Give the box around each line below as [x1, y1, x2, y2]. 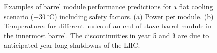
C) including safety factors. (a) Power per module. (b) [49, 11, 214, 21]
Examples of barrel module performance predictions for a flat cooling [4, 1, 213, 11]
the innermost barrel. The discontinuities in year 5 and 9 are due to [4, 30, 209, 40]
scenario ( [4, 11, 34, 21]
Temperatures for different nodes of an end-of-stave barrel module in [4, 21, 212, 31]
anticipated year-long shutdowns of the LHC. [4, 40, 140, 50]
